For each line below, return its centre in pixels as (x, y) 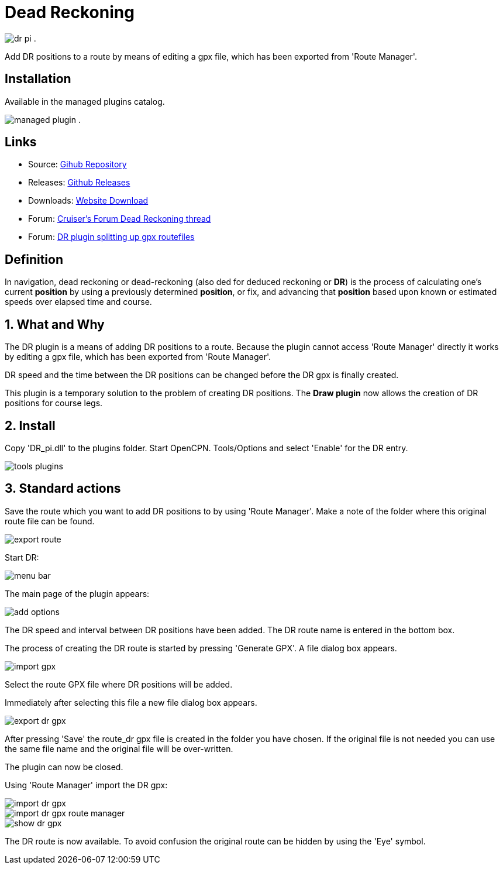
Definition (34, 259)
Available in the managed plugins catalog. (85, 101)
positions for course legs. (54, 403)
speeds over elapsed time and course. (78, 302)
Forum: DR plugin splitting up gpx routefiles (111, 237)
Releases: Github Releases (79, 183)
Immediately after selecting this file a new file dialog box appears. (131, 702)
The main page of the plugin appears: (77, 593)
